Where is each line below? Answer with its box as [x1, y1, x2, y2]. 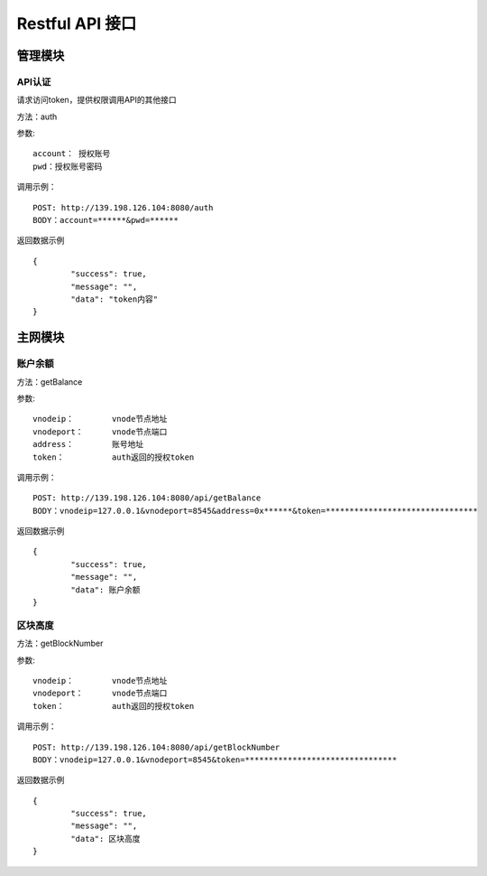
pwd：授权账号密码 [32, 161, 103, 172]
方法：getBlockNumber [16, 638, 104, 649]
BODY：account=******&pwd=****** [32, 215, 179, 226]
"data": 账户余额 [70, 584, 141, 595]
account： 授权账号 [32, 149, 111, 159]
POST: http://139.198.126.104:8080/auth [32, 202, 214, 212]
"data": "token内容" [70, 294, 158, 304]
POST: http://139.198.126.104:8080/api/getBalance [32, 493, 262, 503]
